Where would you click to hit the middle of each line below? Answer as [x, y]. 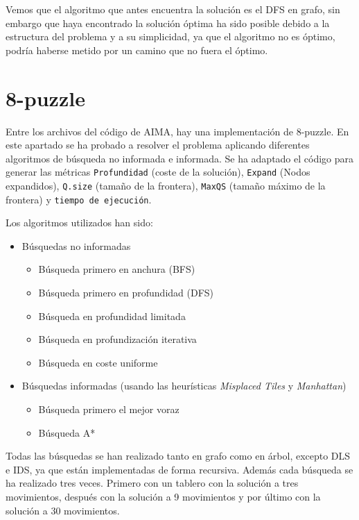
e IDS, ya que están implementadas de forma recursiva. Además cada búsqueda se [179, 469]
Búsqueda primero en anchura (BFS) [117, 269]
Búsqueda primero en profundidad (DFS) [126, 293]
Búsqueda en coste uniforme [98, 362]
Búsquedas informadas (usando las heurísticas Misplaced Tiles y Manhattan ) [184, 386]
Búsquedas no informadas [76, 245]
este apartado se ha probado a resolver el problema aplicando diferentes [158, 145]
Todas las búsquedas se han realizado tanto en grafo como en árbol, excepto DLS [178, 456]
